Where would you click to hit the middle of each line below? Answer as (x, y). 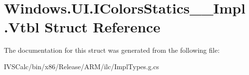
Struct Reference (102, 27)
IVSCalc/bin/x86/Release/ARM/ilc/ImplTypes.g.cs (82, 66)
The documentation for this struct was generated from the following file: (112, 50)
